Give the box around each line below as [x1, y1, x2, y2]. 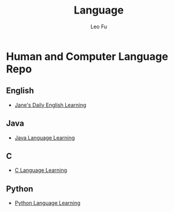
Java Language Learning [14, 134, 75, 141]
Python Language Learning [14, 200, 81, 207]
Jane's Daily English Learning [14, 101, 86, 108]
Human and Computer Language [6, 49, 169, 63]
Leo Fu [90, 23, 108, 30]
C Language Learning [14, 167, 68, 174]
